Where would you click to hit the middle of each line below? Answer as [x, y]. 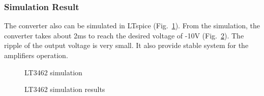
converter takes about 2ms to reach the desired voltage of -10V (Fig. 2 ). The [124, 35]
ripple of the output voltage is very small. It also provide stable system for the [126, 45]
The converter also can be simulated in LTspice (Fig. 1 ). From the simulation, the [132, 26]
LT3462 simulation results [65, 89]
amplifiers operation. [36, 55]
